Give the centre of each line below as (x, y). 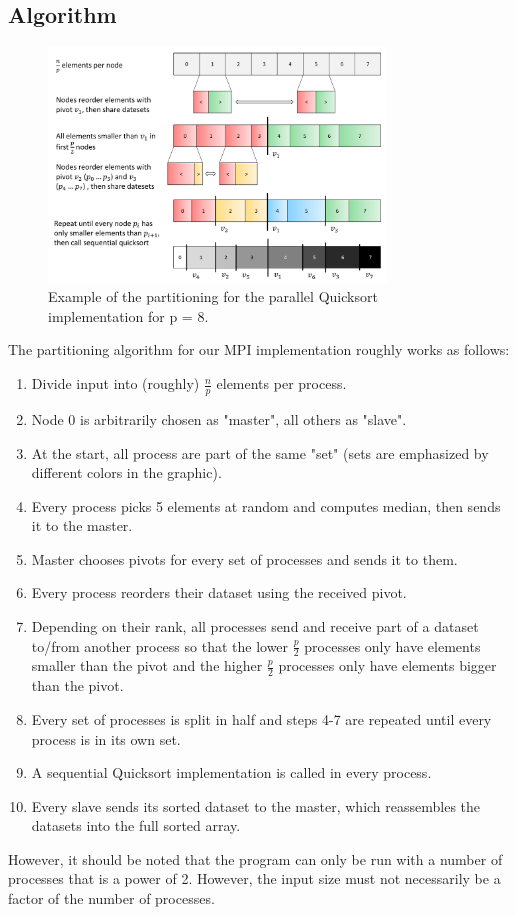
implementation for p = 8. (128, 315)
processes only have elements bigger (387, 665)
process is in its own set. (106, 738)
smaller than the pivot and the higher (147, 665)
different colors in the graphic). (126, 472)
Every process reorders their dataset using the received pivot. (219, 592)
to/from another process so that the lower (160, 645)
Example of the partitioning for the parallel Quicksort (213, 296)
